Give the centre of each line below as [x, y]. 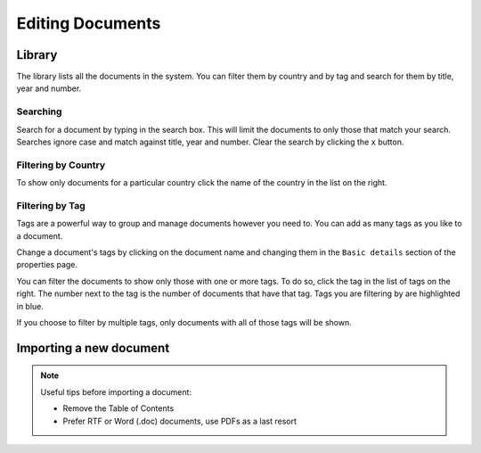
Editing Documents [89, 23]
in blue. [30, 306]
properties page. [47, 265]
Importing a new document [93, 348]
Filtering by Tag [51, 205]
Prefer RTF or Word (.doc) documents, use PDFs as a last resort [180, 421]
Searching [39, 111]
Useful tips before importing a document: [116, 391]
